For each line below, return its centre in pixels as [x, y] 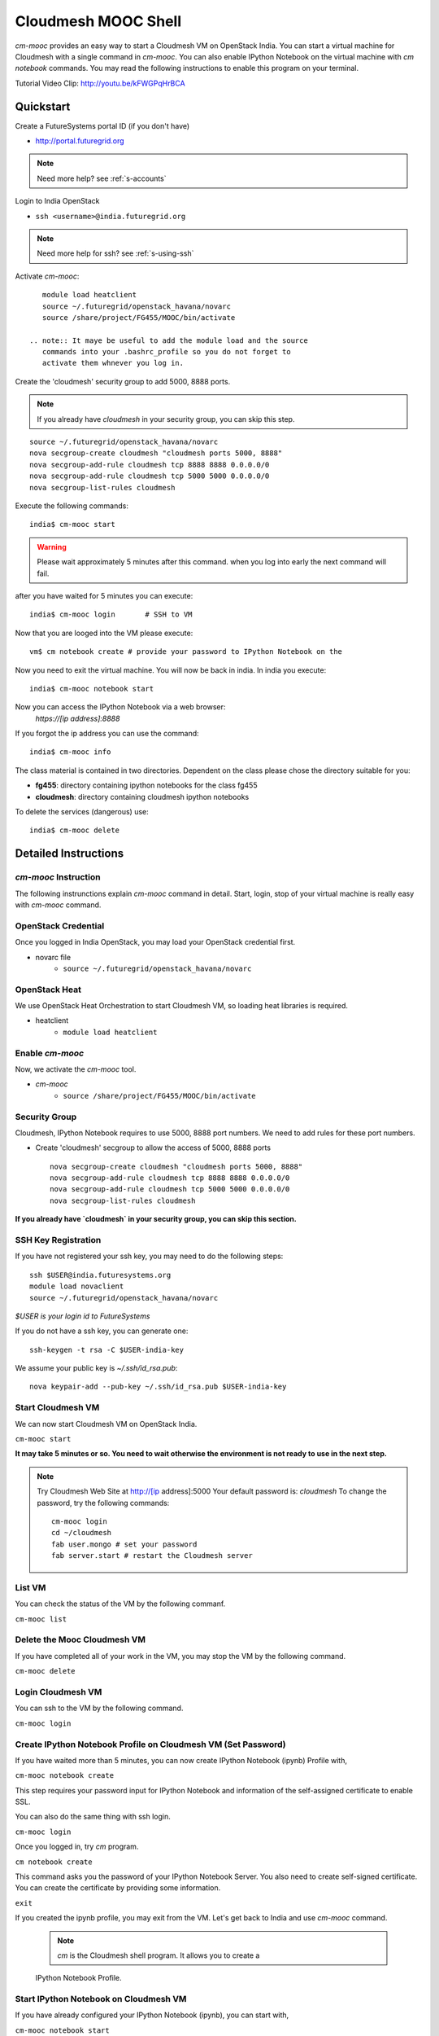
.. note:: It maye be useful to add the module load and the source [169, 340]
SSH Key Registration [58, 1240]
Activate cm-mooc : [47, 276]
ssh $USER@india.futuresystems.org [100, 1275]
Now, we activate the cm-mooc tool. [76, 1069]
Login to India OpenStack [57, 201]
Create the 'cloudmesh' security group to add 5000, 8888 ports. [123, 381]
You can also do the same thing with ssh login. [93, 1817]
